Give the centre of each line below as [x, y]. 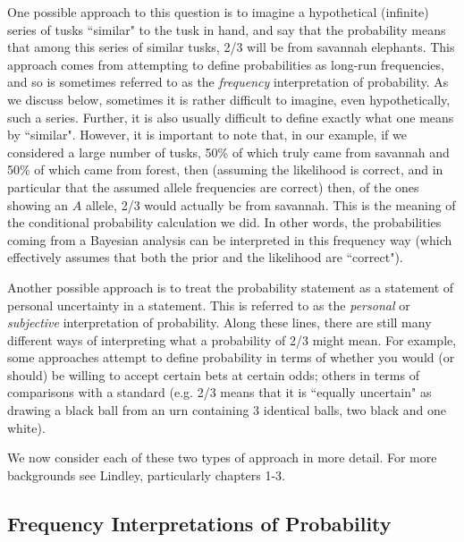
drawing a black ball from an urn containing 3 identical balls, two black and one [227, 410]
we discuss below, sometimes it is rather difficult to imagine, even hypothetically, [229, 99]
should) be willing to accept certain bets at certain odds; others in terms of [213, 374]
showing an [38, 204]
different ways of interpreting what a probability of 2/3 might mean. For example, [232, 339]
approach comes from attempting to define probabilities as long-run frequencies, [226, 64]
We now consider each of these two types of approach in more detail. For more [222, 457]
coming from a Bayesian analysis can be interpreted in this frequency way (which [230, 239]
